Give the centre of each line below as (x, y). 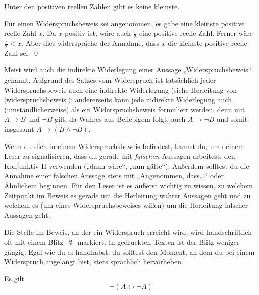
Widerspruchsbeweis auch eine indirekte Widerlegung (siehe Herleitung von (120, 89)
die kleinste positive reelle (208, 43)
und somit (232, 119)
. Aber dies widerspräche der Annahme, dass (90, 43)
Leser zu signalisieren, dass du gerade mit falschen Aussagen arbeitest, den (120, 156)
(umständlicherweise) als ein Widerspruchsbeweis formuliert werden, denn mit (125, 109)
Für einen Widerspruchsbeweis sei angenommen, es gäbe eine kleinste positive (124, 23)
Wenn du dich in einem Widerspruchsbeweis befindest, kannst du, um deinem (124, 146)
